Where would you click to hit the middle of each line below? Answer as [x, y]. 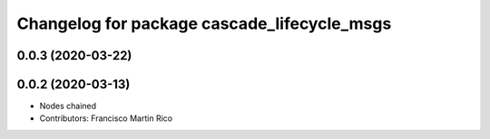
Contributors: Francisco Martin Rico [106, 118]
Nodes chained [68, 106]
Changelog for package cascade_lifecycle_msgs [204, 23]
